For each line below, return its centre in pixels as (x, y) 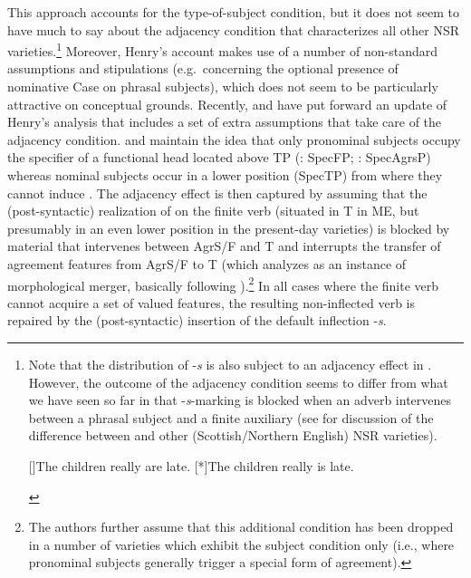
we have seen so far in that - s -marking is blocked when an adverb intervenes (240, 400)
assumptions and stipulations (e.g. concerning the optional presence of (203, 68)
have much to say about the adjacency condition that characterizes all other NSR (234, 29)
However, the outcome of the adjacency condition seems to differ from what (238, 382)
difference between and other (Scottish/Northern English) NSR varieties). (233, 435)
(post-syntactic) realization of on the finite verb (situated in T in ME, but (213, 211)
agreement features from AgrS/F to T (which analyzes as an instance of (207, 263)
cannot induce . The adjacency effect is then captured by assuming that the (217, 193)
